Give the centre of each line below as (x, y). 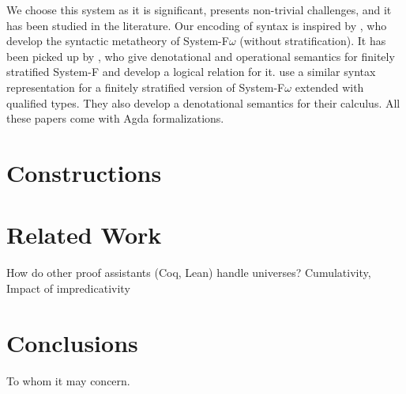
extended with (329, 87)
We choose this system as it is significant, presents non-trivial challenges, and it (199, 9)
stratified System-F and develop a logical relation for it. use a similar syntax (191, 72)
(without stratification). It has (313, 41)
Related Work (84, 235)
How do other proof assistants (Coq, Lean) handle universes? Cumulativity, (189, 273)
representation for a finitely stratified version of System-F (146, 87)
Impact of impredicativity (68, 288)
